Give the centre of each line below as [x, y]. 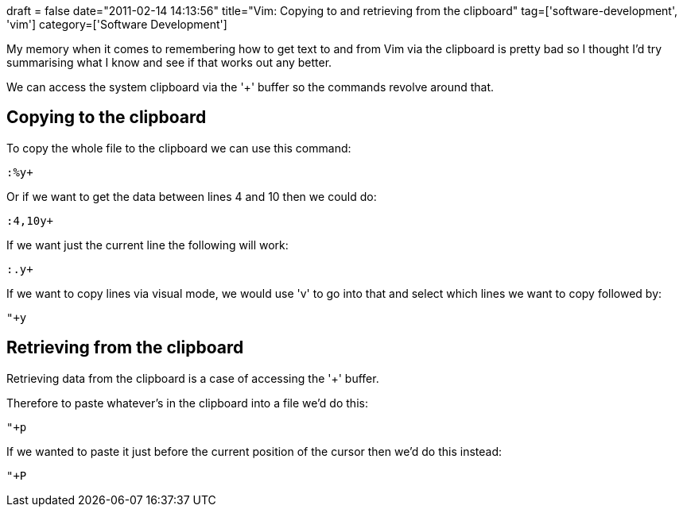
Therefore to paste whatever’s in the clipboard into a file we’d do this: [187, 403]
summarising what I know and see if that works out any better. [169, 62]
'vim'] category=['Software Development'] [117, 24]
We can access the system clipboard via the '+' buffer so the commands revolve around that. [250, 87]
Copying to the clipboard [107, 118]
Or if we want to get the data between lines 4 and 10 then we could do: [192, 196]
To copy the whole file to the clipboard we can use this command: [179, 148]
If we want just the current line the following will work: [147, 245]
